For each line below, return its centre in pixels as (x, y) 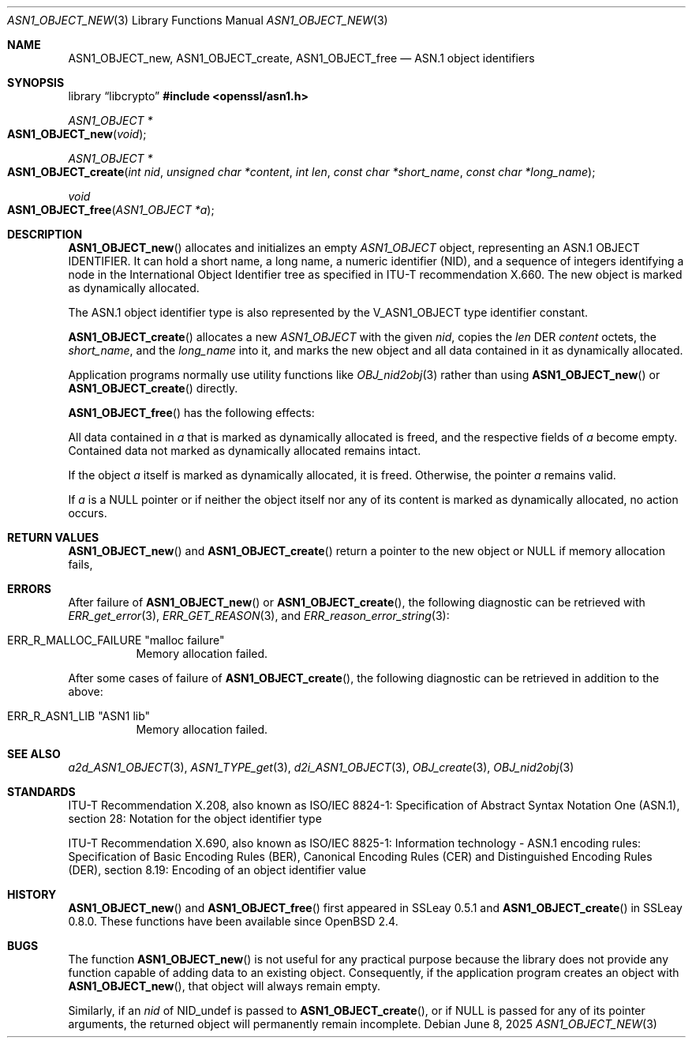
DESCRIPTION (45, 234)
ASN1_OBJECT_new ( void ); (77, 134)
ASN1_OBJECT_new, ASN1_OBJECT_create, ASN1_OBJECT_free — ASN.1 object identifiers (301, 58)
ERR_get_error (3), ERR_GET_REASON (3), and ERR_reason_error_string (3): (259, 616)
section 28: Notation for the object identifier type (195, 819)
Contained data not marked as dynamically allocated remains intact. (245, 451)
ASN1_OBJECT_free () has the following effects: (191, 413)
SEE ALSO (34, 754)
